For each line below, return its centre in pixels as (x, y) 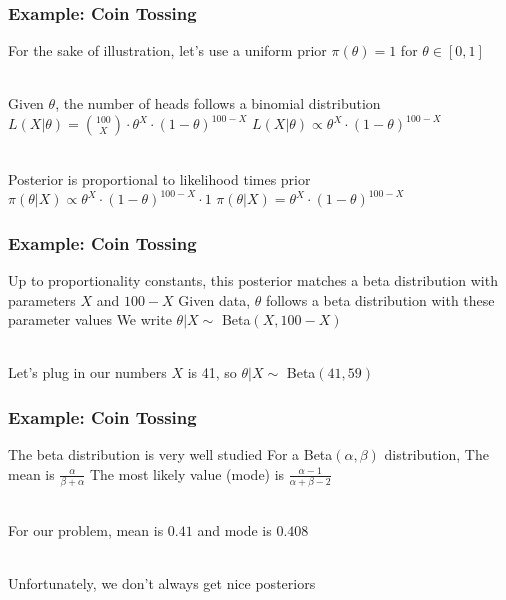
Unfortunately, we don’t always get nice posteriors (162, 582)
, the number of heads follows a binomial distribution (218, 103)
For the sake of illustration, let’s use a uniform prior (167, 50)
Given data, (214, 299)
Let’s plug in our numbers (87, 372)
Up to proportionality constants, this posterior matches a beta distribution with (253, 280)
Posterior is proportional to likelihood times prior (159, 178)
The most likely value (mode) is (187, 473)
